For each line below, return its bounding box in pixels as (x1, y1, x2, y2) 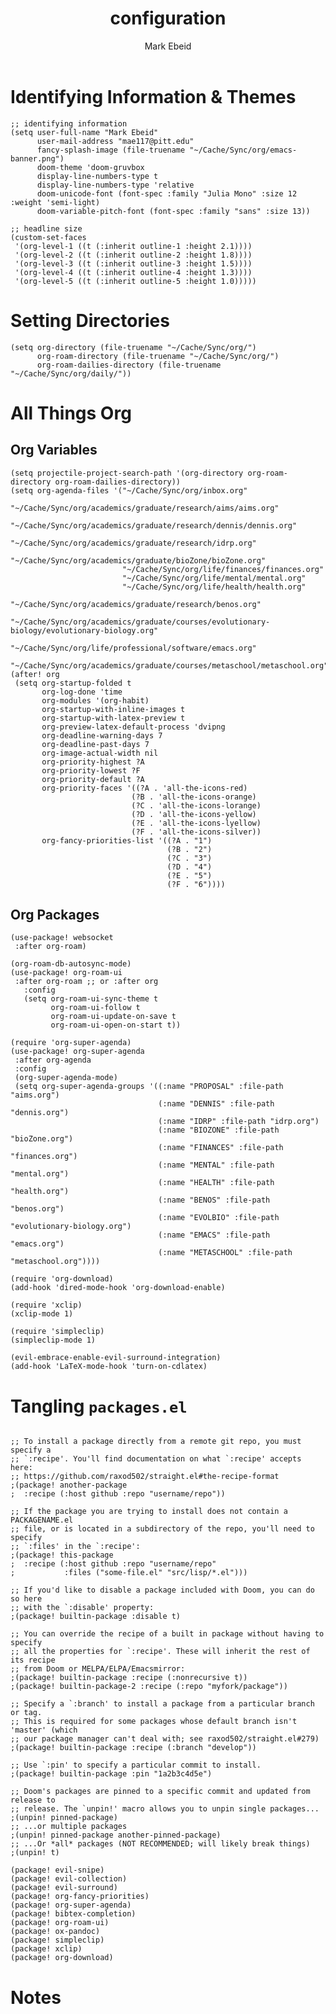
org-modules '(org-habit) (41, 695, 150, 706)
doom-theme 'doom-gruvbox (36, 162, 145, 172)
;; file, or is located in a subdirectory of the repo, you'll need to (10, 1524, 315, 1534)
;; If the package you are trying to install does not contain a (10, 1507, 288, 1517)
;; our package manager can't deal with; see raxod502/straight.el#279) (10, 1734, 320, 1744)
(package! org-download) (10, 1953, 114, 1963)
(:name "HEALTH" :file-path (158, 1178, 275, 1188)
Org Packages (10, 907, 100, 924)
